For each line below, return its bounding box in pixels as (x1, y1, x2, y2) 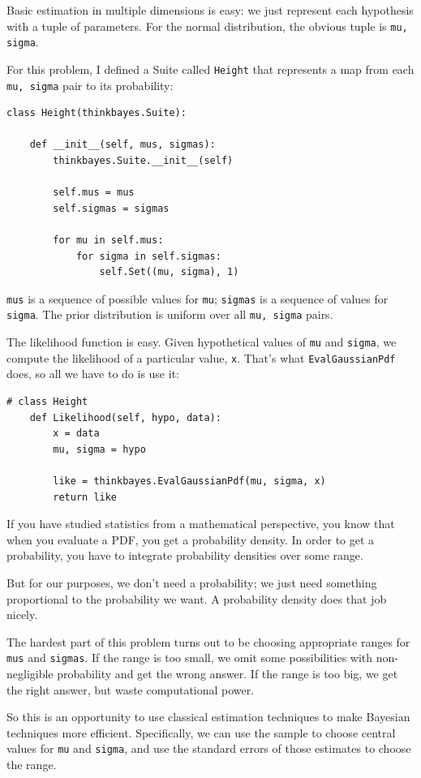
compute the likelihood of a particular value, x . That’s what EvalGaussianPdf (6, 349, 396, 366)
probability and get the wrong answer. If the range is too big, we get (57, 664, 398, 681)
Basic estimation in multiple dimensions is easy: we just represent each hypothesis (6, 2, 414, 18)
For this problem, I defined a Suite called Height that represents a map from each (6, 60, 415, 77)
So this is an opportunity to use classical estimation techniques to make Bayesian (6, 708, 410, 725)
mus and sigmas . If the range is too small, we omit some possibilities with (6, 649, 373, 666)
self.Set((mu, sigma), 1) (99, 266, 239, 278)
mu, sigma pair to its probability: (6, 76, 174, 93)
